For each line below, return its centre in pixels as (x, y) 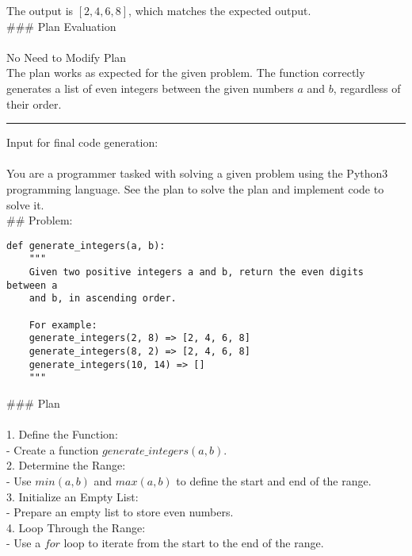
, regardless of (367, 88)
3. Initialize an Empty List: (72, 496)
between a (32, 285)
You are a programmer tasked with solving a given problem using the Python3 (197, 173)
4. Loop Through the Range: (76, 527)
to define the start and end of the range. (274, 480)
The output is (40, 10)
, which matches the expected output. (220, 10)
